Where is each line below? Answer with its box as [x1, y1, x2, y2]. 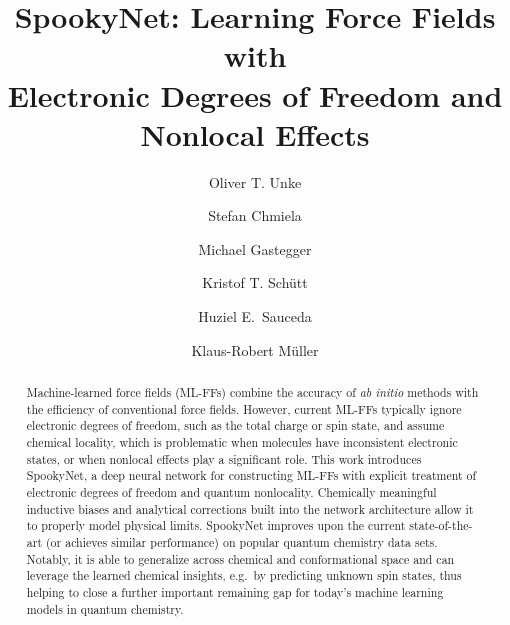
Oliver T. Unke [208, 171, 302, 192]
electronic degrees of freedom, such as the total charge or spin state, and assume [26, 417, 445, 434]
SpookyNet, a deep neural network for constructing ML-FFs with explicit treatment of [26, 467, 477, 484]
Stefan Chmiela [208, 205, 302, 226]
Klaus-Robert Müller [191, 339, 319, 360]
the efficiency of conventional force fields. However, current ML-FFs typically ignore [26, 400, 462, 417]
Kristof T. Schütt [202, 272, 308, 293]
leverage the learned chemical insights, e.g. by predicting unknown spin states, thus [26, 567, 462, 584]
